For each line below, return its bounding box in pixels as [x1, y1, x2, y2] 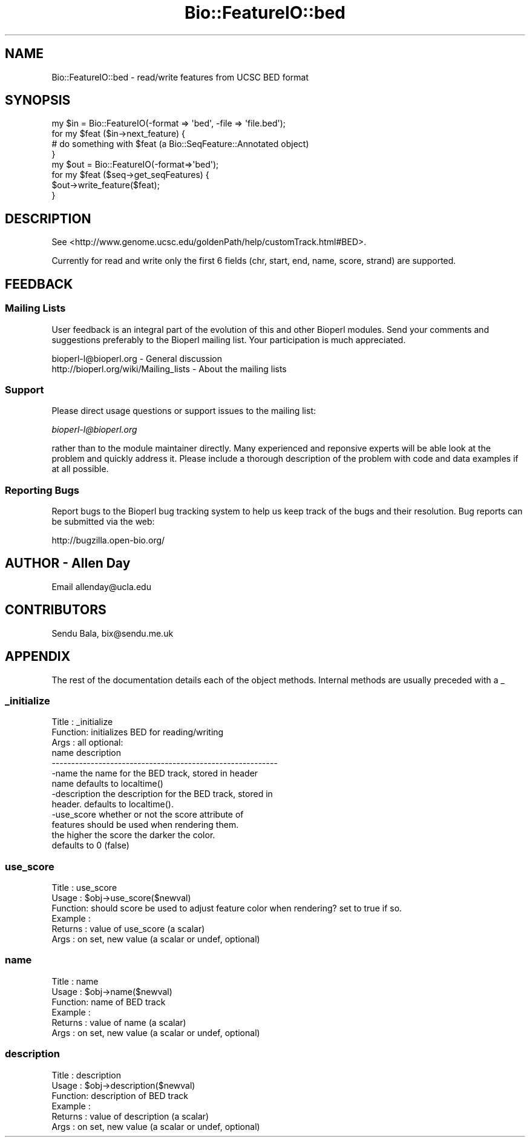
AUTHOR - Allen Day [5, 556, 131, 571]
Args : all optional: [51, 737, 123, 748]
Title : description [51, 1069, 121, 1080]
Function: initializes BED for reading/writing [51, 727, 224, 738]
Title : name [51, 976, 99, 986]
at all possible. [51, 464, 109, 474]
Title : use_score [51, 882, 117, 893]
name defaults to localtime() [51, 778, 163, 789]
